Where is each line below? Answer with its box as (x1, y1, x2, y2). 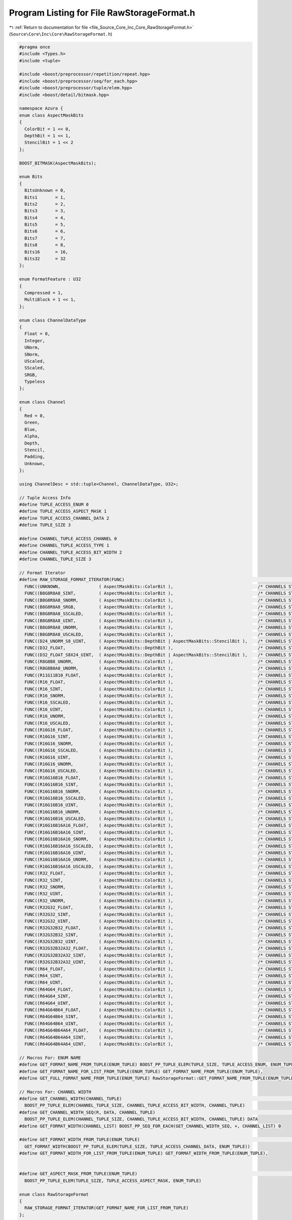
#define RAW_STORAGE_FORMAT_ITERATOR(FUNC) (19, 577, 125, 583)
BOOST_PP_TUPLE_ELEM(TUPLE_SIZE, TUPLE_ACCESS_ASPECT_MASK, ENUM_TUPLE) (24, 1178, 202, 1183)
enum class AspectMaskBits (19, 112, 84, 118)
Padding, (24, 454, 45, 460)
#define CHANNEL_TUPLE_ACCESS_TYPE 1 (19, 543, 109, 549)
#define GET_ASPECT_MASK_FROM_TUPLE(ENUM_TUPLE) (19, 1171, 138, 1177)
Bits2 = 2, (24, 201, 66, 207)
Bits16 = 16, (24, 249, 68, 255)
